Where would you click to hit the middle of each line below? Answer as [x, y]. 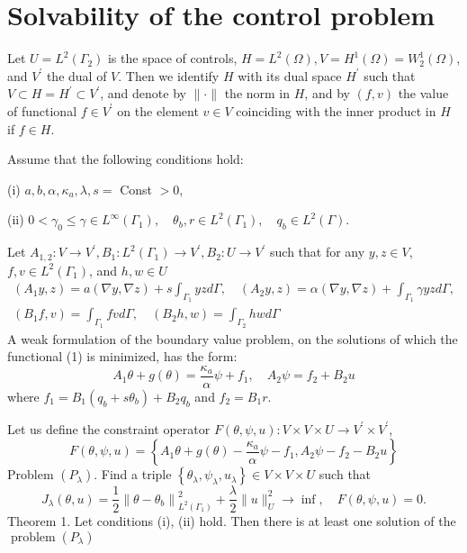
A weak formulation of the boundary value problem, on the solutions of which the [233, 338]
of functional [42, 110]
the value [423, 93]
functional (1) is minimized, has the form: [122, 356]
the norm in [257, 93]
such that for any [318, 252]
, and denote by [143, 93]
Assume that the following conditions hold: [126, 159]
